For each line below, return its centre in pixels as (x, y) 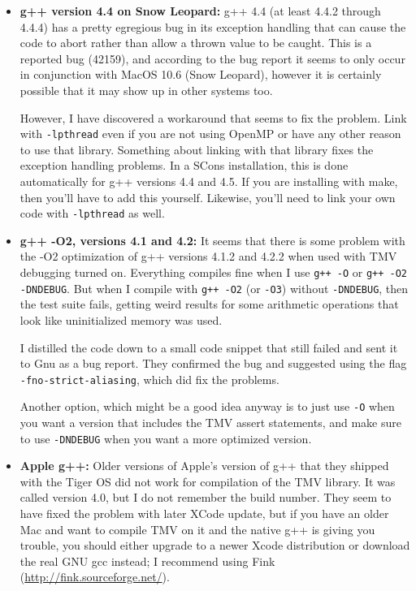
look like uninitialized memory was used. (121, 319)
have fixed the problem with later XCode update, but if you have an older (204, 513)
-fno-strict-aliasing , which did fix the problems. (149, 379)
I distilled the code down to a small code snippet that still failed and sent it (209, 347)
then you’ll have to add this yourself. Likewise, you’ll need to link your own (208, 197)
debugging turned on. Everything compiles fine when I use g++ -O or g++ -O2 (214, 272)
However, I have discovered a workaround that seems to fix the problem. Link (213, 117)
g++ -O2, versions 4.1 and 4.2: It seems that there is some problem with (212, 240)
